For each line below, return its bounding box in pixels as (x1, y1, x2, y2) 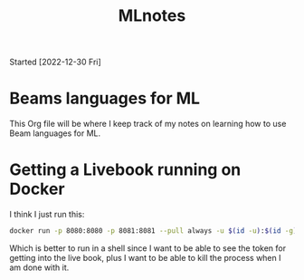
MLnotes (118, 5, 186, 26)
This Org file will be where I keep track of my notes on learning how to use (9, 119, 287, 130)
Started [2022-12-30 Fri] (9, 56, 101, 68)
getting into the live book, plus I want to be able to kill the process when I (9, 252, 281, 263)
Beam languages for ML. (9, 128, 101, 139)
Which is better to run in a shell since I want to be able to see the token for (9, 242, 287, 254)
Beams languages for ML (9, 88, 201, 109)
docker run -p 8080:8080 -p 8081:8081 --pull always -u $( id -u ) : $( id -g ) (9, 227, 298, 236)
